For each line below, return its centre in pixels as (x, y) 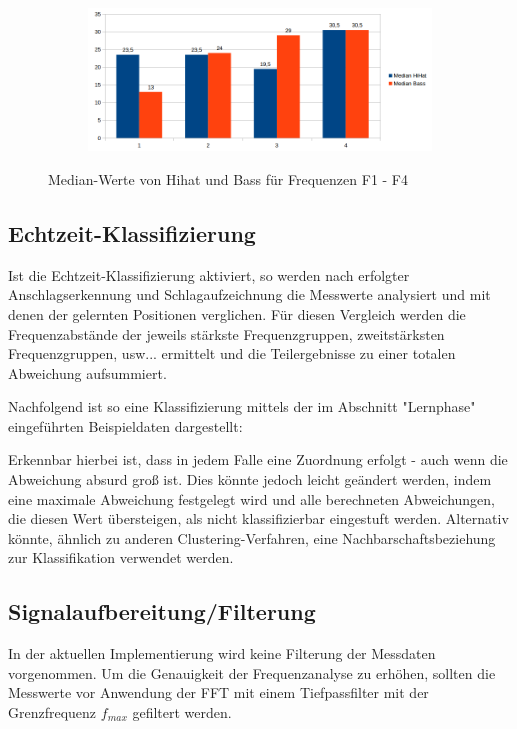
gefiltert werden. (182, 712)
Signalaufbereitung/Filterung (162, 611)
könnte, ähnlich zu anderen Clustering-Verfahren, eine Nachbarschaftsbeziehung (252, 537)
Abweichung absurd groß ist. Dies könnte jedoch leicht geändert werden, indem (250, 479)
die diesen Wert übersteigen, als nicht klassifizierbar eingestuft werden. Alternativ (258, 518)
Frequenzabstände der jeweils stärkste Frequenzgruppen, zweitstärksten (226, 333)
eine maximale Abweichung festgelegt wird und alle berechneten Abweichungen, (252, 498)
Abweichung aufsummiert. (87, 372)
